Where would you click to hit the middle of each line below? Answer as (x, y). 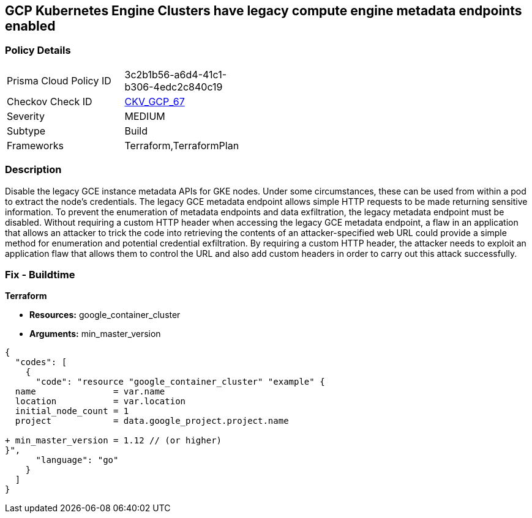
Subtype (26, 131)
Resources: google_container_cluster (105, 315)
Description (33, 170)
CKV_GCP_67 (155, 101)
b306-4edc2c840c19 (174, 87)
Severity (26, 116)
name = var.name (90, 392)
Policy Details (38, 50)
